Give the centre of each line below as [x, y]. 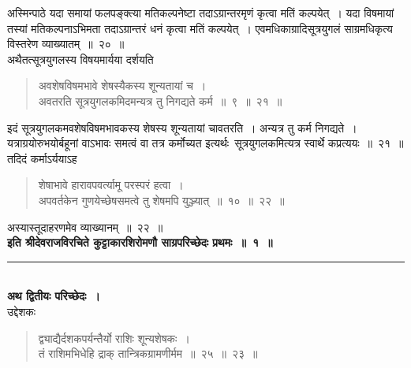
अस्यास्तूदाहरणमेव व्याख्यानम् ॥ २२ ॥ [85, 227]
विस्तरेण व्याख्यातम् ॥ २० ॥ [66, 44]
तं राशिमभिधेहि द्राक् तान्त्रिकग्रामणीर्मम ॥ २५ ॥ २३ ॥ [148, 353]
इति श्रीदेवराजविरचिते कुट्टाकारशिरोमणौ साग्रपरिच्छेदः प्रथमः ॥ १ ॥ [140, 242]
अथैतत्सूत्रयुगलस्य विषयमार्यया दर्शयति [80, 59]
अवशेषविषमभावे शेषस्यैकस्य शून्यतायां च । [122, 85]
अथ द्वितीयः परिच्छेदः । [54, 296]
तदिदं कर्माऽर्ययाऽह [42, 158]
